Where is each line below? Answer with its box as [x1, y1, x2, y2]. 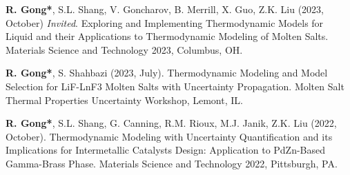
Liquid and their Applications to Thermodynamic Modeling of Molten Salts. [6, 29, 329, 43]
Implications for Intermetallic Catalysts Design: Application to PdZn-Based [6, 143, 326, 157]
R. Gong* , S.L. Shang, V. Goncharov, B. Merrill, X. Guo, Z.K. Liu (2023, [6, 2, 324, 16]
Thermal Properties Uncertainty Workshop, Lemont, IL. [6, 92, 243, 107]
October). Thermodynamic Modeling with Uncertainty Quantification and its [6, 129, 333, 143]
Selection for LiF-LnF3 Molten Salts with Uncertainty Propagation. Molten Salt [6, 79, 344, 93]
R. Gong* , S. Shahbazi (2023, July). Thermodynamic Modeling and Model [6, 65, 328, 80]
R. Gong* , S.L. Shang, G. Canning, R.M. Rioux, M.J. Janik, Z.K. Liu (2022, [6, 116, 337, 130]
